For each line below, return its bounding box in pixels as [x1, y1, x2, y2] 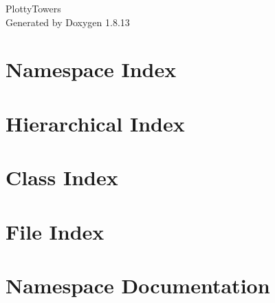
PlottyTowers [5, 1, 61, 15]
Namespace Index [5, 55, 177, 83]
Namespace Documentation [5, 271, 270, 299]
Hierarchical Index [5, 109, 185, 137]
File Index [5, 217, 104, 245]
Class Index [5, 163, 118, 191]
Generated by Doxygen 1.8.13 [5, 14, 130, 29]
